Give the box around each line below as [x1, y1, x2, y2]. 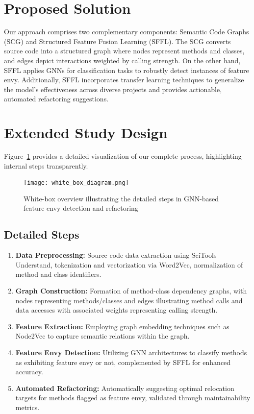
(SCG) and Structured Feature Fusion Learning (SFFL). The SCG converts [4, 36, 231, 46]
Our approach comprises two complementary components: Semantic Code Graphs [4, 26, 249, 37]
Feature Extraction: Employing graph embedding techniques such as [15, 321, 229, 331]
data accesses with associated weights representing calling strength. [15, 305, 218, 315]
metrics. [15, 402, 40, 412]
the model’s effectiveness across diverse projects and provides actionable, [4, 84, 222, 94]
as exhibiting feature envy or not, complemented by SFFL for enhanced [15, 357, 231, 367]
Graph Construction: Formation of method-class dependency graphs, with [15, 286, 247, 296]
